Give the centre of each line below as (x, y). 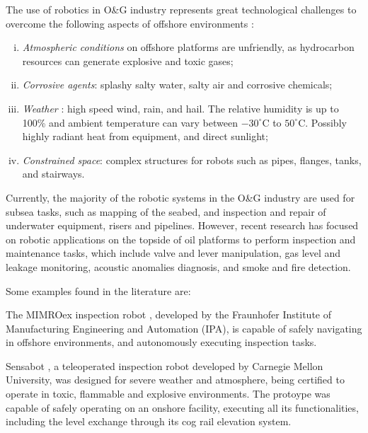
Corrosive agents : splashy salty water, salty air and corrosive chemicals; (177, 85)
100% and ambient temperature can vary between (130, 122)
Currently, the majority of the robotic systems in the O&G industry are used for (180, 197)
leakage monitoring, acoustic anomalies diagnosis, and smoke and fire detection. (178, 266)
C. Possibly (322, 122)
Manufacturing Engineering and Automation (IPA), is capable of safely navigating (184, 328)
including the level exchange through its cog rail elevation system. (149, 421)
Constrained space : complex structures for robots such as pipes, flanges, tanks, (192, 160)
